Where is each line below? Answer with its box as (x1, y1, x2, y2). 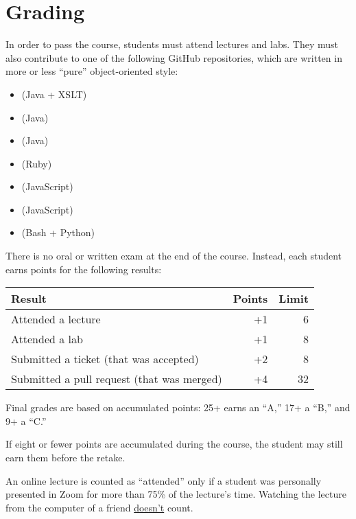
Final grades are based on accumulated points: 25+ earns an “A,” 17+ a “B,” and (5, 400, 351, 415)
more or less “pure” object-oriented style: (5, 64, 178, 78)
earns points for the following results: (5, 262, 162, 276)
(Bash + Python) (21, 225, 95, 240)
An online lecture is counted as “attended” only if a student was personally (5, 473, 322, 487)
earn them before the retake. (5, 450, 126, 465)
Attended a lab (11, 331, 83, 347)
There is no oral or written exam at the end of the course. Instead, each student (5, 249, 342, 263)
